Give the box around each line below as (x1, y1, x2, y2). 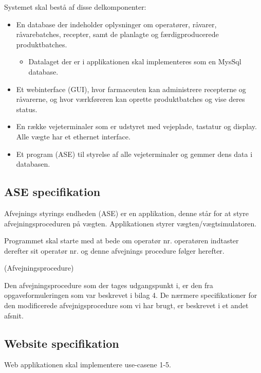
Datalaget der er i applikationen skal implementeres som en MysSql (28, 56, 241, 67)
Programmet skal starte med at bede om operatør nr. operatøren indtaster (4, 235, 239, 246)
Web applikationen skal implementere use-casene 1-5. (4, 359, 171, 370)
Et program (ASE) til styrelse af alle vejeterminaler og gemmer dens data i (16, 148, 253, 159)
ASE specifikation (4, 184, 101, 200)
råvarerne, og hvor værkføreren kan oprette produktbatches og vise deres (16, 94, 245, 104)
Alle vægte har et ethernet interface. (16, 131, 130, 141)
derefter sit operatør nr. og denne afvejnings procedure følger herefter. (4, 245, 225, 256)
